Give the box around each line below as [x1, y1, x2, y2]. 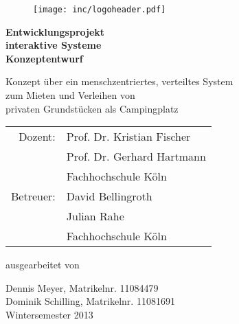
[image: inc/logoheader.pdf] [33, 5, 166, 14]
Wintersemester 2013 [5, 308, 93, 321]
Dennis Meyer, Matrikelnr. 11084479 [5, 280, 159, 294]
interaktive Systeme [5, 38, 102, 52]
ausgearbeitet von [5, 257, 80, 272]
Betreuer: [11, 188, 56, 205]
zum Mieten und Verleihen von [5, 88, 135, 102]
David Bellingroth [66, 188, 152, 205]
